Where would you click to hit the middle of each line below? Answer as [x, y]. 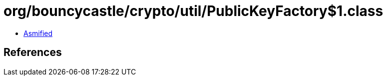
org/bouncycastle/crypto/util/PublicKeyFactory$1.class [193, 11]
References [33, 52]
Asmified [38, 33]
